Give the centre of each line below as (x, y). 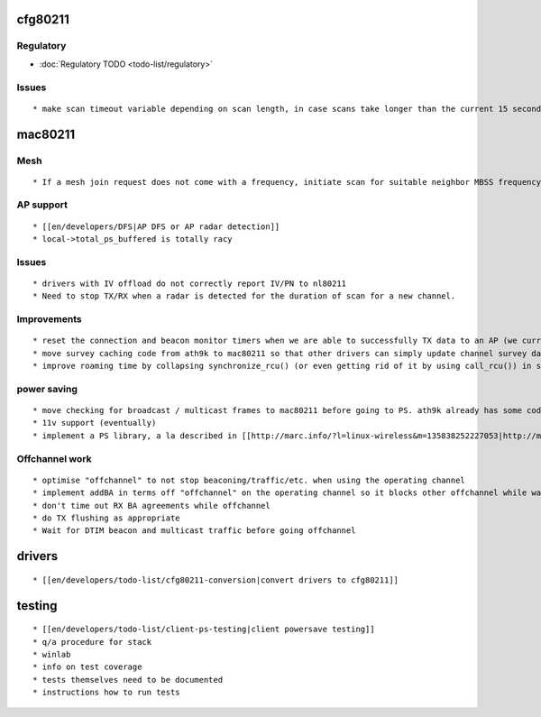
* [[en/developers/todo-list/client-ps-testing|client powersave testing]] (204, 630)
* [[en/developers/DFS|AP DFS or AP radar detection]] (156, 226)
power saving (47, 389)
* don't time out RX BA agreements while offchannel (151, 506)
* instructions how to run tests (106, 693)
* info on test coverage (87, 667)
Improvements (49, 319)
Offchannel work (54, 458)
